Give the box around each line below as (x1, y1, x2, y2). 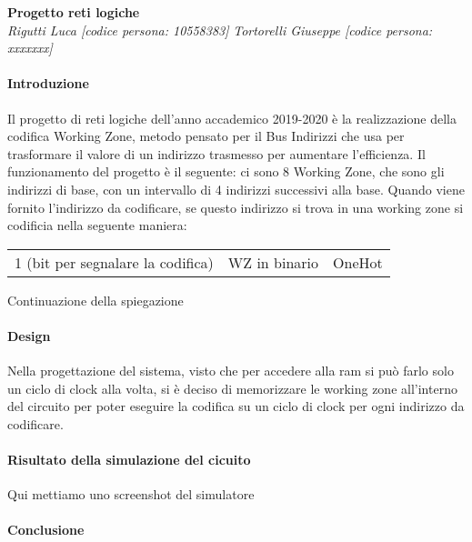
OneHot (333, 251, 383, 273)
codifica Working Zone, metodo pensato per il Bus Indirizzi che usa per (7, 126, 405, 146)
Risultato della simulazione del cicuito (7, 450, 251, 469)
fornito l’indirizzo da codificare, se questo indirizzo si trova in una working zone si (7, 197, 464, 216)
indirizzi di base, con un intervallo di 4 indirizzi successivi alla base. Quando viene (7, 179, 465, 198)
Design (7, 326, 51, 345)
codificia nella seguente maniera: (7, 216, 187, 235)
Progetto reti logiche (7, 3, 140, 21)
